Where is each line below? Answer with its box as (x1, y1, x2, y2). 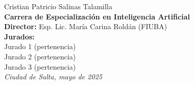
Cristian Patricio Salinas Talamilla (4, 1, 113, 11)
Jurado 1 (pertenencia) (4, 41, 76, 52)
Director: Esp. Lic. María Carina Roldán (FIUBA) (4, 21, 167, 32)
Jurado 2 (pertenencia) (4, 51, 76, 61)
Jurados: (4, 31, 35, 41)
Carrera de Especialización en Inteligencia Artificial (4, 11, 190, 22)
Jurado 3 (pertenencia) (4, 61, 76, 72)
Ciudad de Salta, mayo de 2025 (4, 71, 102, 82)
